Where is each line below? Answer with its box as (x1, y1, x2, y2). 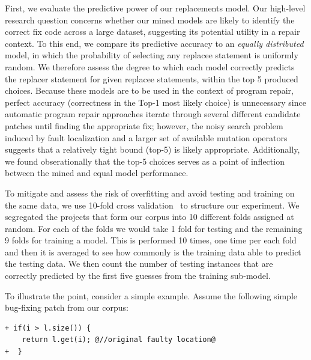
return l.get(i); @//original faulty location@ (22, 335, 216, 344)
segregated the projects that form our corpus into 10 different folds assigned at (5, 210, 294, 223)
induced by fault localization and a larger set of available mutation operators (5, 131, 288, 144)
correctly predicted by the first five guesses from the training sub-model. (5, 269, 271, 282)
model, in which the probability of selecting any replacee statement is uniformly (5, 49, 298, 61)
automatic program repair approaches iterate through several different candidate (5, 108, 301, 120)
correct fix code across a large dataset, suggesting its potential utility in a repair (5, 25, 300, 38)
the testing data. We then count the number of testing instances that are (5, 257, 273, 270)
